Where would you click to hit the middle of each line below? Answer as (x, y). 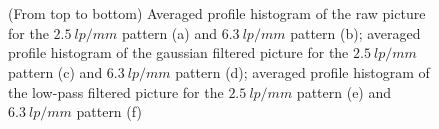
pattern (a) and (169, 32)
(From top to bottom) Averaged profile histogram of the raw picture (217, 13)
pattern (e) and (344, 91)
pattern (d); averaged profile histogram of (302, 71)
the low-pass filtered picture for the (116, 91)
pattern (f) (109, 111)
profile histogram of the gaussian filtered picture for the (178, 52)
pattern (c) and (55, 71)
